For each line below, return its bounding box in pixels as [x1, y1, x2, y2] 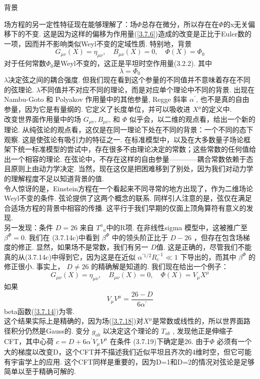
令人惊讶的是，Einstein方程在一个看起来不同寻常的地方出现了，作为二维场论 [4, 183, 253, 193]
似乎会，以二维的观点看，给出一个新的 [129, 113, 255, 124]
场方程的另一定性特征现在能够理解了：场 [4, 18, 137, 29]
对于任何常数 [4, 58, 46, 68]
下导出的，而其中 [180, 251, 236, 262]
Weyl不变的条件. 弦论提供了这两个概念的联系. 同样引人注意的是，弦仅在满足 [4, 193, 252, 203]
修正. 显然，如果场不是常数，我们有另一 [17, 242, 148, 252]
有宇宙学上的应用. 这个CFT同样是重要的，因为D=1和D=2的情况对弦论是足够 [4, 356, 255, 367]
